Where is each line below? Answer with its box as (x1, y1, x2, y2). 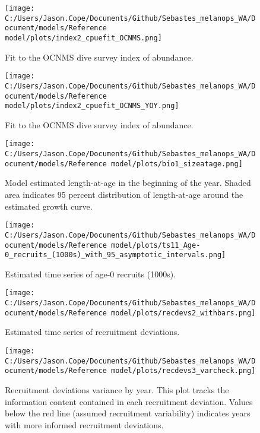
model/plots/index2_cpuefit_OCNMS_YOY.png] (5, 102, 179, 110)
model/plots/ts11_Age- (110, 241, 201, 249)
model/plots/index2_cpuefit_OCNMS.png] (5, 33, 162, 42)
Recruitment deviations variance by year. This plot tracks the (5, 383, 229, 396)
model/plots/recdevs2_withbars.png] (110, 308, 256, 317)
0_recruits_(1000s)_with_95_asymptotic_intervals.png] (5, 251, 226, 260)
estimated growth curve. (5, 200, 93, 212)
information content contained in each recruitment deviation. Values (5, 395, 253, 407)
